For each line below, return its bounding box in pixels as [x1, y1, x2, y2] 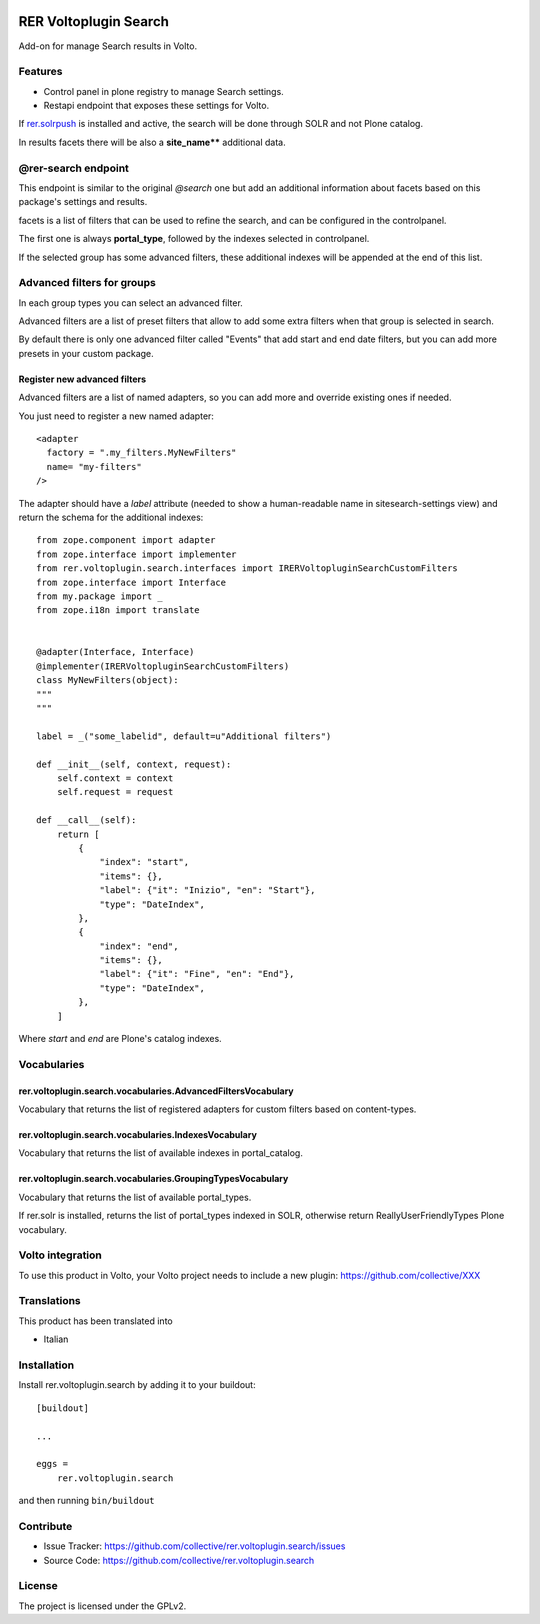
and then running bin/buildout [18, 1495, 155, 1507]
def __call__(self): [36, 815, 137, 826]
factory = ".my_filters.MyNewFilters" [46, 447, 237, 459]
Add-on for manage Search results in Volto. [18, 40, 198, 52]
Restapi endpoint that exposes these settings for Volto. [43, 100, 270, 112]
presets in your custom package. [18, 347, 154, 359]
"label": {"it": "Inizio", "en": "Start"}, [99, 885, 316, 896]
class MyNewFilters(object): [36, 675, 179, 686]
